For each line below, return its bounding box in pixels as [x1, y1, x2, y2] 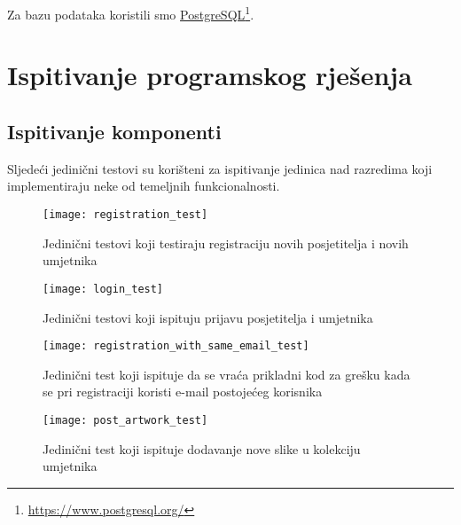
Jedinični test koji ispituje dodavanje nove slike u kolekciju [43, 439, 361, 458]
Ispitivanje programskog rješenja [7, 57, 412, 93]
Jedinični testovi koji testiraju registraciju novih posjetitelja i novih [43, 233, 409, 252]
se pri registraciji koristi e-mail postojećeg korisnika [43, 382, 323, 401]
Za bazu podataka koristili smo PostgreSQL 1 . [7, 3, 254, 23]
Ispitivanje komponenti [7, 118, 222, 145]
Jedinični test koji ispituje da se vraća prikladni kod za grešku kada [43, 364, 410, 383]
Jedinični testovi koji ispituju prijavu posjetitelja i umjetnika [43, 308, 373, 326]
